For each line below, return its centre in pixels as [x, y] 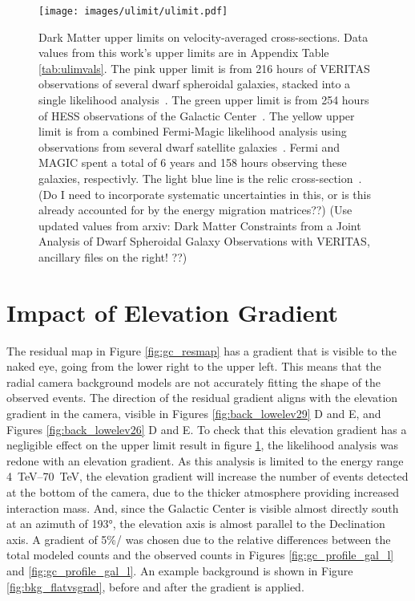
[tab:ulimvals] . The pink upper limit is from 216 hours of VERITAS [204, 68]
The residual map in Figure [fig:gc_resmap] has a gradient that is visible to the [201, 350]
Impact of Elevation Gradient [172, 312]
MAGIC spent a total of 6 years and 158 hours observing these [193, 162]
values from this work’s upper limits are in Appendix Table [184, 53]
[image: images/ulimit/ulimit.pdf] [133, 11]
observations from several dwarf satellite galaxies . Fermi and [189, 146]
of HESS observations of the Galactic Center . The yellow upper [197, 115]
